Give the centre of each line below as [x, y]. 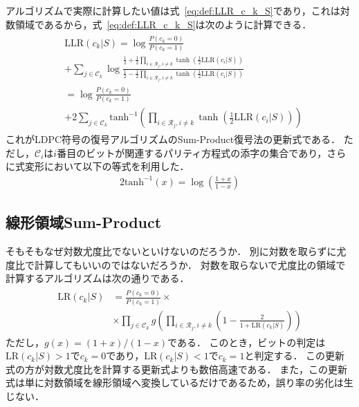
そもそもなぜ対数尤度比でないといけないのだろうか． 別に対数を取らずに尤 [176, 251]
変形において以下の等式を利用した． [107, 166]
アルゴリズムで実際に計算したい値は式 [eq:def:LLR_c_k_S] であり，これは [173, 10]
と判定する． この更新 [295, 356]
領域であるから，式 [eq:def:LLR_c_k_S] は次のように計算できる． [163, 24]
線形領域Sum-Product [84, 222]
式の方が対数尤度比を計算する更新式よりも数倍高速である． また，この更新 [176, 369]
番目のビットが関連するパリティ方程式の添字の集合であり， [192, 152]
